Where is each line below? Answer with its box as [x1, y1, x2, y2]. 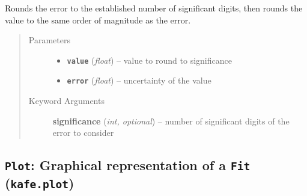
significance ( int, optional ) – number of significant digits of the [52, 114, 290, 127]
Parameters [28, 34, 70, 46]
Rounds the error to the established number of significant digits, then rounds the [5, 2, 303, 14]
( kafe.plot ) [5, 174, 74, 192]
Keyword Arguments [28, 94, 105, 107]
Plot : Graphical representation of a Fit [5, 156, 251, 174]
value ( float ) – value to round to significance [67, 54, 232, 66]
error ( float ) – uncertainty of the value [67, 74, 211, 87]
